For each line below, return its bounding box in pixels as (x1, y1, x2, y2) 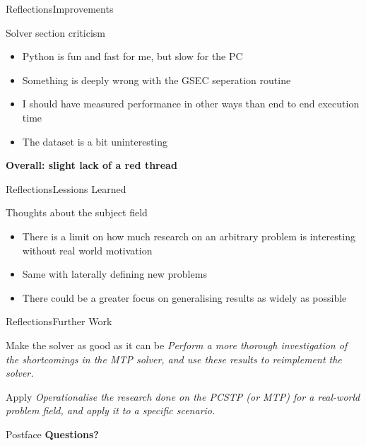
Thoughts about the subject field (6, 205, 148, 220)
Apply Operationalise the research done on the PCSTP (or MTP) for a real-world (6, 389, 360, 404)
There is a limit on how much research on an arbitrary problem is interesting (22, 228, 355, 243)
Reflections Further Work (6, 314, 112, 329)
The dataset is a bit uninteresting (22, 134, 168, 148)
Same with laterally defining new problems (22, 266, 207, 281)
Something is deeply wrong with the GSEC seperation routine (22, 72, 291, 87)
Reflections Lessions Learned (6, 181, 126, 196)
